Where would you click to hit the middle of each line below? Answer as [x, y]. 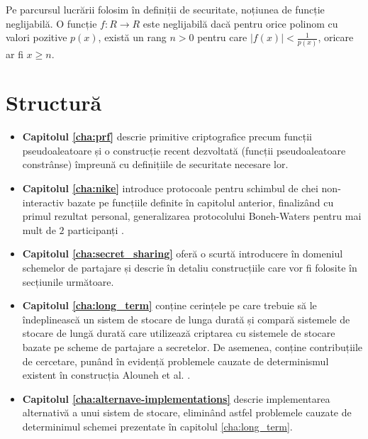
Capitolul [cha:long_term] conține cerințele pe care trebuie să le [169, 305]
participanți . [96, 229]
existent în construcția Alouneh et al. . [106, 375]
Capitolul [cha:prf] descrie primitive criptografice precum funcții [167, 137]
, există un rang [132, 37]
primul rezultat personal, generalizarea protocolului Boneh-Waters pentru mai [192, 216]
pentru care [222, 37]
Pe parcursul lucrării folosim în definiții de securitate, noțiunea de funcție [165, 9]
